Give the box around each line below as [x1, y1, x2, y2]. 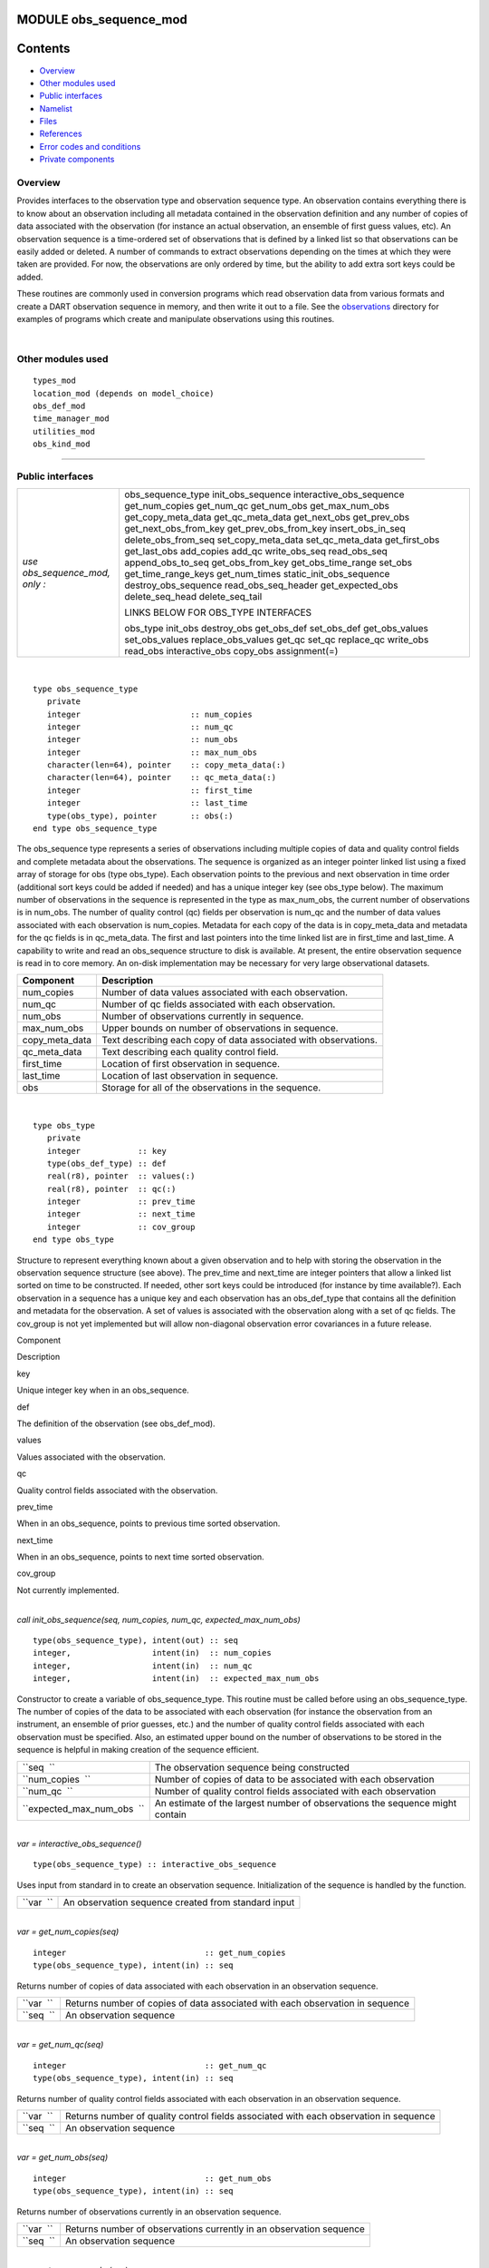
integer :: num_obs [46, 735, 239, 745]
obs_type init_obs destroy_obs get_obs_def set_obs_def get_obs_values [124, 622, 429, 635]
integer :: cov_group [46, 1221, 196, 1232]
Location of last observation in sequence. [101, 1070, 279, 1082]
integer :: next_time [46, 1209, 196, 1219]
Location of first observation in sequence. [101, 1058, 281, 1070]
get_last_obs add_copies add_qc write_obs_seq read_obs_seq [124, 545, 388, 558]
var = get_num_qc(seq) [16, 2039, 104, 2050]
